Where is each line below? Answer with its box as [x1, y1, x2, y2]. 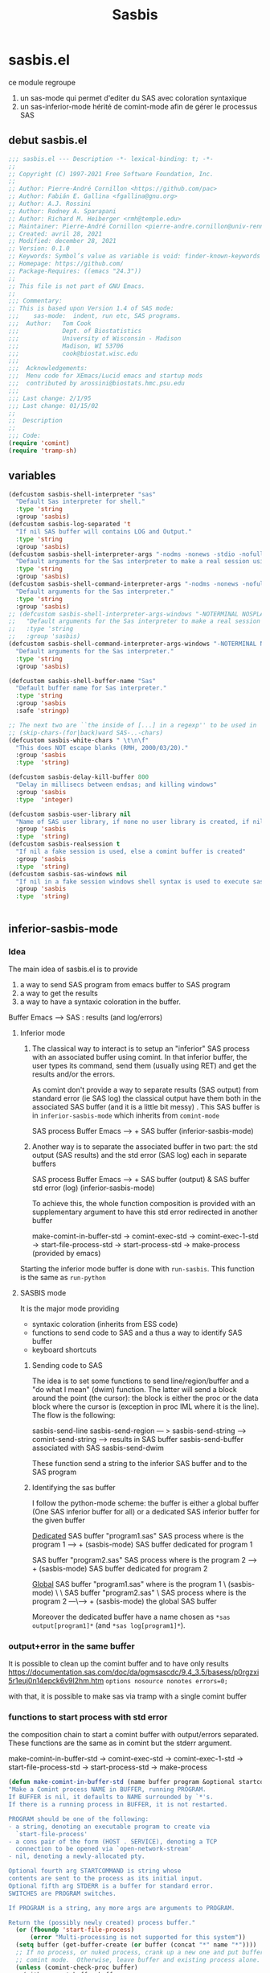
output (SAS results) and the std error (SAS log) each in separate [31, 1150, 247, 1159]
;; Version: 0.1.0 [8, 245, 70, 253]
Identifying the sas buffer [31, 1482, 116, 1492]
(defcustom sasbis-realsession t [8, 840, 121, 848]
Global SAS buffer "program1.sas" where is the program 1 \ [31, 1579, 227, 1588]
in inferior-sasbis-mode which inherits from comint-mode [31, 1110, 219, 1120]
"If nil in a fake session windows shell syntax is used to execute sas [15, 877, 264, 886]
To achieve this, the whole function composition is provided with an [31, 1198, 256, 1208]
